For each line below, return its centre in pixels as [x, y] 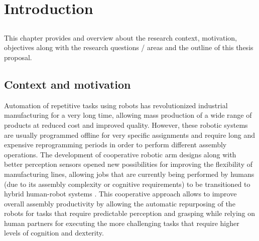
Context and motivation [68, 84]
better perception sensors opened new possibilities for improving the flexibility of [128, 164]
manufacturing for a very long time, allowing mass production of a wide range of [128, 115]
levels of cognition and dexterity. [54, 233]
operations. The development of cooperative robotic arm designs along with [120, 154]
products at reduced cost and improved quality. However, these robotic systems [126, 125]
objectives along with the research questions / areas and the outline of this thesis [129, 47]
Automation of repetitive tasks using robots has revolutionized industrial [116, 105]
